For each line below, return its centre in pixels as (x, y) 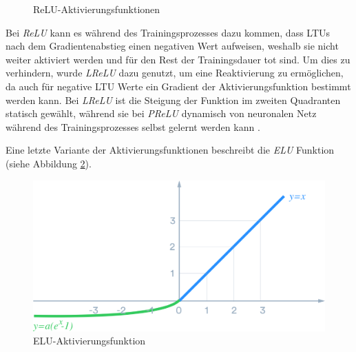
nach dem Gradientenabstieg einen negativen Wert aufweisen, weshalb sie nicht (172, 46)
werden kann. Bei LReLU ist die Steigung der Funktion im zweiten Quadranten (173, 100)
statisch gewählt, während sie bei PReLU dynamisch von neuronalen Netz (161, 113)
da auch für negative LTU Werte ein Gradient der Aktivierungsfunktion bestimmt (178, 86)
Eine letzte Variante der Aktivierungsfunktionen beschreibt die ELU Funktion (170, 150)
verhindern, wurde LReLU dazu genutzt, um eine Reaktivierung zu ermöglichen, (175, 73)
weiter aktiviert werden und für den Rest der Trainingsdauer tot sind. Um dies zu (178, 59)
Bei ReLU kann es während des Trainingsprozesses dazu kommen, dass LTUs (168, 32)
